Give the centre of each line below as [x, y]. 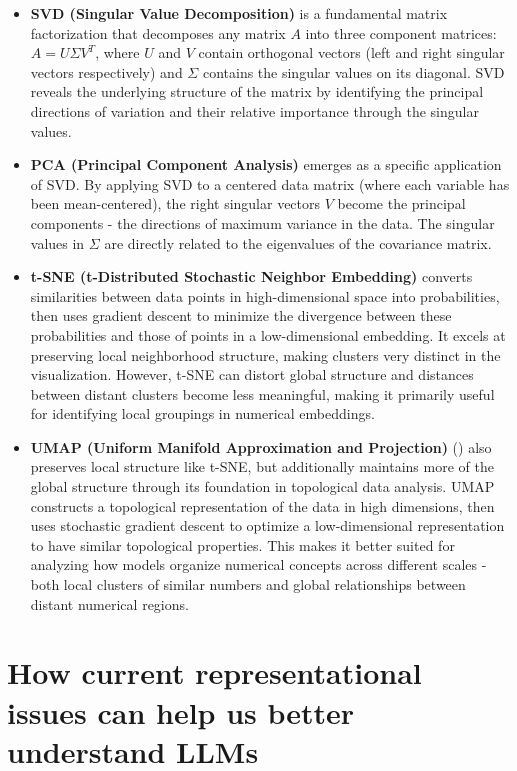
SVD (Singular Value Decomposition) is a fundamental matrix [239, 13]
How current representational [214, 672]
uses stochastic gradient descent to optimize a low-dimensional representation [267, 525]
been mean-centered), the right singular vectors [175, 203]
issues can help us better [181, 711]
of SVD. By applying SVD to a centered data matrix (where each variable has [270, 183]
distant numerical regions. [109, 603]
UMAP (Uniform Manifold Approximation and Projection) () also [261, 446]
